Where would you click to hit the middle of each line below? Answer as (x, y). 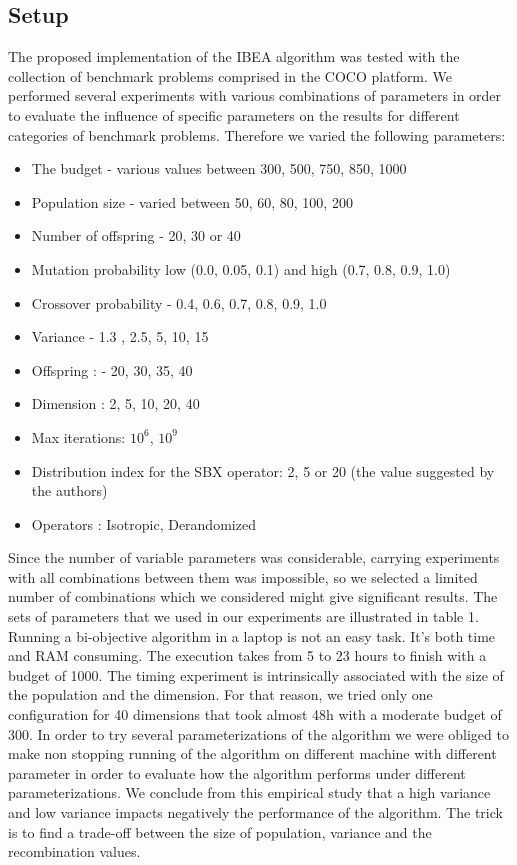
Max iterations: (78, 436)
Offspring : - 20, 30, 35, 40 (112, 369)
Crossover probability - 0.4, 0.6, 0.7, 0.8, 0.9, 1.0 (179, 302)
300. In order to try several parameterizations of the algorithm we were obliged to (258, 733)
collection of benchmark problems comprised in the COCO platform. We (230, 75)
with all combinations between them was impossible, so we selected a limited (243, 576)
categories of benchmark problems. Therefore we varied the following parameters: (257, 134)
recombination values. (74, 851)
